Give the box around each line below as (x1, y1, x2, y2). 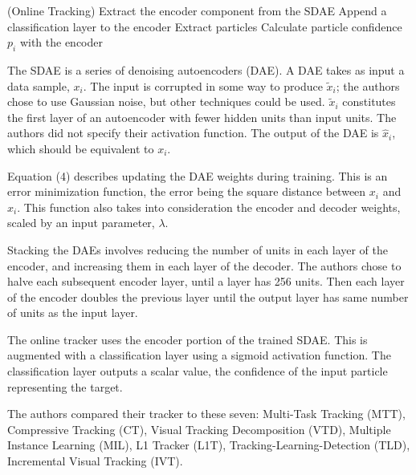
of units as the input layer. (7, 304, 138, 321)
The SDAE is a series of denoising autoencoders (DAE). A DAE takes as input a (7, 61, 405, 78)
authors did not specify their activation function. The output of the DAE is (7, 124, 379, 141)
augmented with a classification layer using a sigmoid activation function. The (7, 347, 391, 363)
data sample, (7, 77, 70, 94)
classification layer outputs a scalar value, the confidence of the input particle (7, 363, 388, 380)
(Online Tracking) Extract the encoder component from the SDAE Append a (7, 2, 387, 18)
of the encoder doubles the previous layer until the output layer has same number (7, 288, 409, 305)
